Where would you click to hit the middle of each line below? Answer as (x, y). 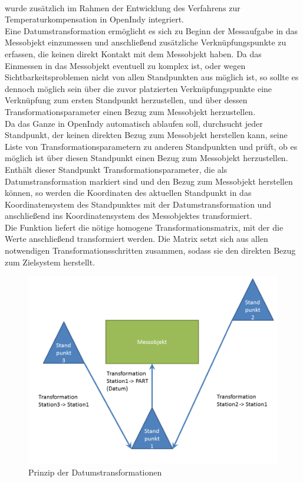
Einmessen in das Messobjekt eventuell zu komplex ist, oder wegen (125, 65)
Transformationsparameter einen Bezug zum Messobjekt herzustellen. (130, 111)
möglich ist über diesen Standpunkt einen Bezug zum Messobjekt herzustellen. (146, 158)
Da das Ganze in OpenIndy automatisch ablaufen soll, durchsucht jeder (134, 123)
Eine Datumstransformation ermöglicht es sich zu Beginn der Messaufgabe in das (151, 30)
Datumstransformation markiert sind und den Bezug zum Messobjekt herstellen (149, 181)
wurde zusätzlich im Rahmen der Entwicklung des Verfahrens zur (123, 7)
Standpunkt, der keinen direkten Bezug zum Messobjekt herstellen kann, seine (146, 135)
